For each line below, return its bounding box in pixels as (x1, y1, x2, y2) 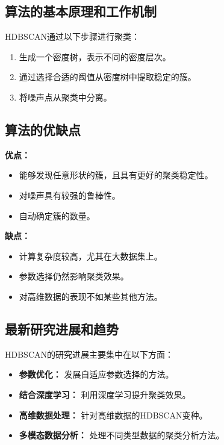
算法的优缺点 (5, 120, 81, 138)
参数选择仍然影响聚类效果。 (19, 270, 129, 282)
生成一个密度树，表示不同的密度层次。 (19, 50, 171, 63)
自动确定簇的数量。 (19, 209, 95, 222)
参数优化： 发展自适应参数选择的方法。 (19, 368, 174, 381)
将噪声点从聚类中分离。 (19, 90, 112, 103)
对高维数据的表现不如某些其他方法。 (19, 290, 163, 302)
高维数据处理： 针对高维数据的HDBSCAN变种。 (19, 408, 208, 421)
